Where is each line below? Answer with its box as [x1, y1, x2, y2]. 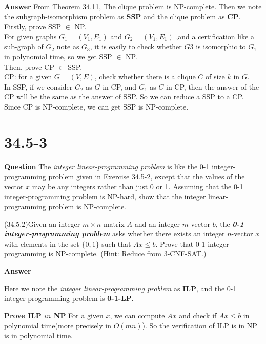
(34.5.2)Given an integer [4, 218, 80, 229]
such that [101, 238, 131, 249]
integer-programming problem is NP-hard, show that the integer [4, 191, 206, 202]
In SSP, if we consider [4, 81, 73, 92]
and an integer [134, 218, 180, 229]
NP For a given [53, 310, 104, 320]
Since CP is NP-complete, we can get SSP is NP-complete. [4, 101, 189, 112]
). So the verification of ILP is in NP [142, 320, 257, 331]
